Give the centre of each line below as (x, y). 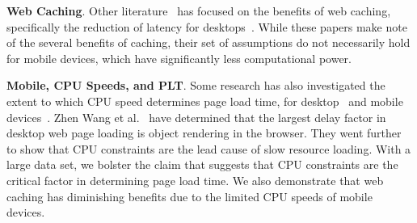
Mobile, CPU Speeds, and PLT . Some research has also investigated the (196, 85)
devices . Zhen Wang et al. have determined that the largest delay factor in (196, 117)
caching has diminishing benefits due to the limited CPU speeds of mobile (190, 196)
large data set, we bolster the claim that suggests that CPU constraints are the (202, 164)
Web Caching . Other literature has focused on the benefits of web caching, (199, 11)
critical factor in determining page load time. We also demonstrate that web (195, 180)
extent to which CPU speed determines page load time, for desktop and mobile (205, 101)
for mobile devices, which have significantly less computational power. (179, 58)
